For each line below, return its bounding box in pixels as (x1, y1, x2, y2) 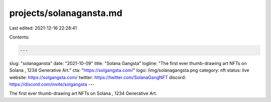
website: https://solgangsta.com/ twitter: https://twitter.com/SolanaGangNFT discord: (9, 74, 186, 80)
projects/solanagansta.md (9, 7, 122, 18)
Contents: (9, 34, 30, 40)
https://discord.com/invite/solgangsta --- (9, 81, 95, 87)
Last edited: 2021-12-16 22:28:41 (9, 25, 77, 31)
